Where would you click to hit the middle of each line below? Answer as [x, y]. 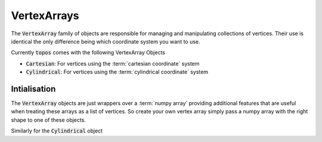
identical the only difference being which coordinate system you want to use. [106, 41]
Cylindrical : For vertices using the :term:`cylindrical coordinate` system [117, 72]
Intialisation [33, 89]
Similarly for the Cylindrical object [57, 131]
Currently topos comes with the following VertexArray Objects [88, 53]
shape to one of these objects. [49, 120]
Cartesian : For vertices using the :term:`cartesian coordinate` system [113, 63]
